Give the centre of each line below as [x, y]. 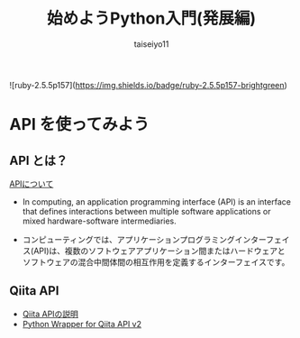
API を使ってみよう [80, 125]
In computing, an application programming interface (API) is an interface [156, 201]
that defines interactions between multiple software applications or [147, 211]
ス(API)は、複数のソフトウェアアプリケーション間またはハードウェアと [154, 251]
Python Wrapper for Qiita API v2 [82, 324]
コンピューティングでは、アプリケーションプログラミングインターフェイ [156, 239]
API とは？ [39, 160]
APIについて [32, 183]
